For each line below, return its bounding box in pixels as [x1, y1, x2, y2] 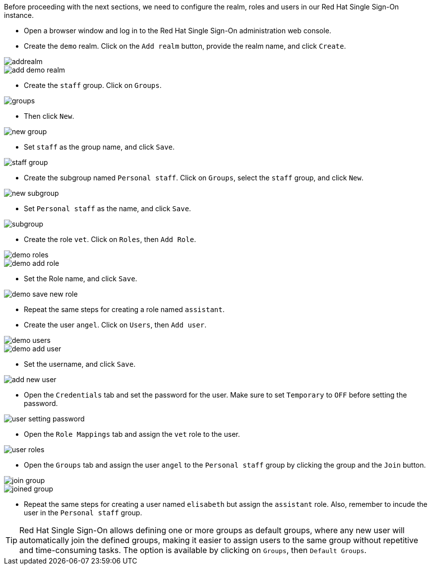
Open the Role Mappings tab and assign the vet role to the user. [24, 430, 240, 438]
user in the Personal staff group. [24, 508, 142, 517]
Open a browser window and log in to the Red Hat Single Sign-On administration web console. [24, 26, 331, 35]
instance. [4, 11, 34, 19]
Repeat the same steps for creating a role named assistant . [24, 305, 225, 314]
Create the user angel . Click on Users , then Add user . [24, 321, 207, 329]
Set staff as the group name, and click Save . [24, 143, 175, 151]
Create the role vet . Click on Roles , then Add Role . [24, 235, 196, 244]
